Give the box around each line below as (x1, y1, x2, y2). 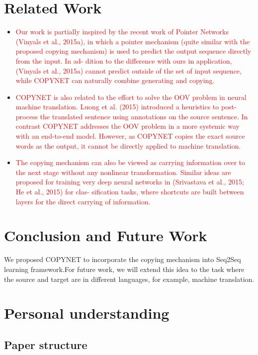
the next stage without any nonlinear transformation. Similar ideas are (15, 167, 231, 177)
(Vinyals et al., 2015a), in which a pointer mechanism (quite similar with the (15, 36, 250, 46)
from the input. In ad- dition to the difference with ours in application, (15, 55, 232, 66)
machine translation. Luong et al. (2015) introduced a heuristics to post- (15, 101, 237, 112)
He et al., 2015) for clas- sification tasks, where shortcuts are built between (15, 186, 244, 197)
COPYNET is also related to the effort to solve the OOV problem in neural (15, 91, 247, 102)
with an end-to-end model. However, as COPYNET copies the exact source (15, 131, 245, 141)
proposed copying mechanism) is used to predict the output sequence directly (15, 46, 252, 56)
